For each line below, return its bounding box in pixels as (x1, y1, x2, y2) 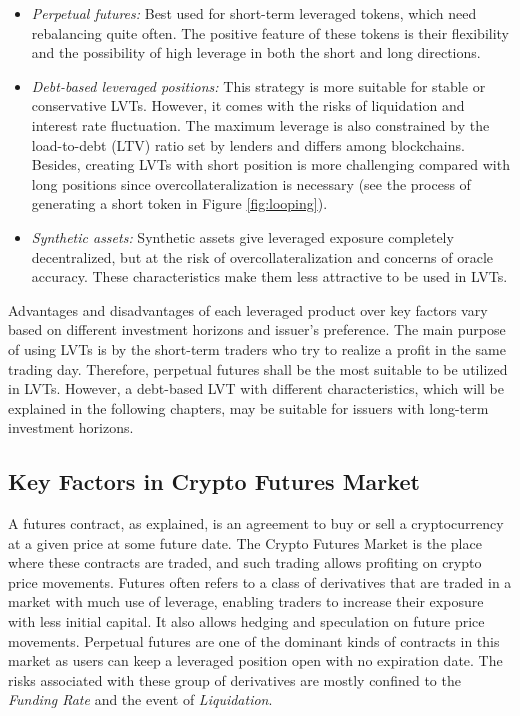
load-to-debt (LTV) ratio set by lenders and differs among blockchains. (31, 134, 465, 155)
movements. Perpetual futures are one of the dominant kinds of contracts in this (8, 630, 500, 651)
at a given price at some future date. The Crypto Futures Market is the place (8, 532, 482, 553)
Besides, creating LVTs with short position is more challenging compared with (31, 154, 510, 175)
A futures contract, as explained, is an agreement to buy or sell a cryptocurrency (8, 513, 504, 534)
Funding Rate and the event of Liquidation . (8, 689, 273, 710)
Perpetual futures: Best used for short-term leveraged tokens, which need (31, 3, 477, 23)
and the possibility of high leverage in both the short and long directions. (31, 42, 481, 63)
